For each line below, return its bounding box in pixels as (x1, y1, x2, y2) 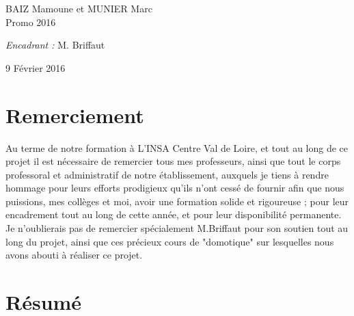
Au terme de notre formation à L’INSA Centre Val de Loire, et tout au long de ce (5, 140, 349, 155)
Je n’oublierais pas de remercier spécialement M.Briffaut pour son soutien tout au (5, 221, 349, 235)
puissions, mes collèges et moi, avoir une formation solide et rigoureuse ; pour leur (5, 194, 349, 208)
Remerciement (5, 101, 144, 129)
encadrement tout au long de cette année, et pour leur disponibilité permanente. (5, 207, 342, 222)
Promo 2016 (5, 14, 56, 29)
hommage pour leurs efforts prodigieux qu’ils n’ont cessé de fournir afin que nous (5, 181, 344, 195)
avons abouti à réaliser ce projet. (5, 248, 143, 262)
